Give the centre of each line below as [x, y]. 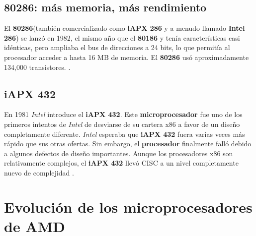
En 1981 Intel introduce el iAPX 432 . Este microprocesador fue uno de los [123, 114]
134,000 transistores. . [37, 67]
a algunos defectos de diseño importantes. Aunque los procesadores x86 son [119, 153]
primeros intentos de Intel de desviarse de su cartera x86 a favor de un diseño [122, 124]
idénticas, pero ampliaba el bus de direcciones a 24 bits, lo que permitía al [117, 47]
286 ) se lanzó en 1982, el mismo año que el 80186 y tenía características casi [122, 37]
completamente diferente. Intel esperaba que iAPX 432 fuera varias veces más [125, 134]
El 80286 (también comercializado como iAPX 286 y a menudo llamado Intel [125, 28]
